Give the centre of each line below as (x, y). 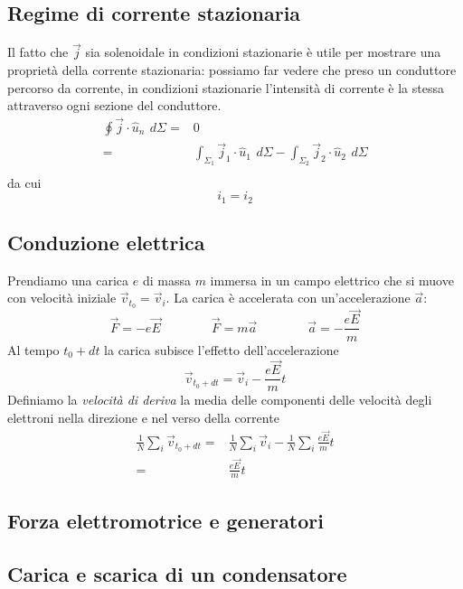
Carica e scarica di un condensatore (177, 573)
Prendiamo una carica (68, 280)
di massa (166, 280)
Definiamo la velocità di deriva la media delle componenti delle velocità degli (220, 400)
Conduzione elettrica (106, 242)
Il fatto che (38, 52)
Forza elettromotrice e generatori (165, 520)
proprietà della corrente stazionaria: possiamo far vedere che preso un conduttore (232, 70)
